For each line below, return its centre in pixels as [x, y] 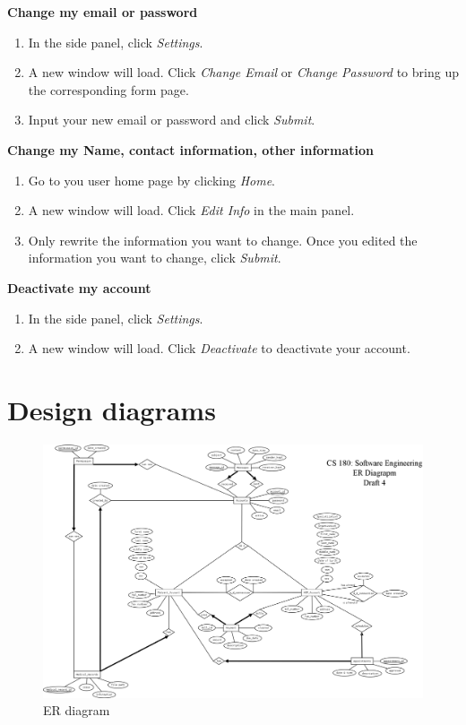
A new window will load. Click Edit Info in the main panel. [191, 210]
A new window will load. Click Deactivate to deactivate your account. [219, 348]
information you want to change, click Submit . [155, 258]
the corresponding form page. [108, 89]
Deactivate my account [79, 287]
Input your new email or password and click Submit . [172, 120]
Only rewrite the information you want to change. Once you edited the [223, 240]
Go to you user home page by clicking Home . [152, 180]
